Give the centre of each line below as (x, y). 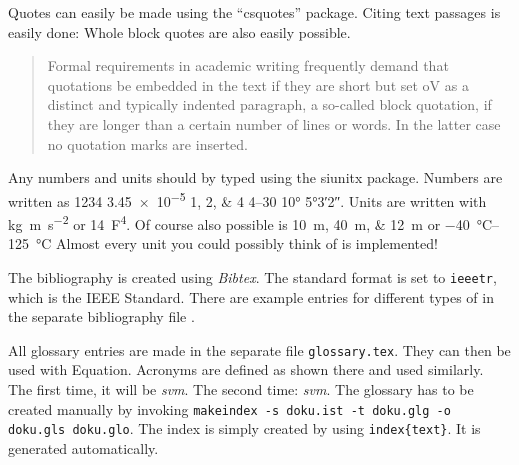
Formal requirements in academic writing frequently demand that (248, 65)
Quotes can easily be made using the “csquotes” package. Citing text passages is (254, 12)
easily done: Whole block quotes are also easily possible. (179, 31)
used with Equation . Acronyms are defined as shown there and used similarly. (246, 369)
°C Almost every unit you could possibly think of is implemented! (236, 243)
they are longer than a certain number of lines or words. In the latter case (274, 123)
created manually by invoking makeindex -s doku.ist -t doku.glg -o (229, 408)
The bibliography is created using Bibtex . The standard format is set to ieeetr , (252, 276)
